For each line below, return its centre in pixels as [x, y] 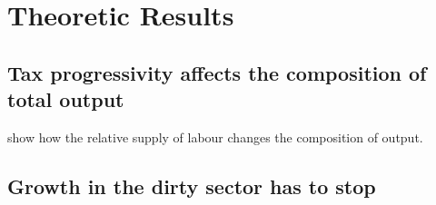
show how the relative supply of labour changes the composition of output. [215, 137]
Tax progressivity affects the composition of [217, 72]
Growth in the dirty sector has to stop [192, 185]
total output [66, 99]
